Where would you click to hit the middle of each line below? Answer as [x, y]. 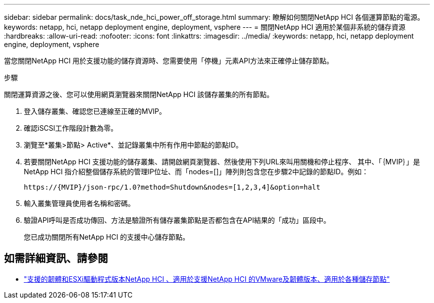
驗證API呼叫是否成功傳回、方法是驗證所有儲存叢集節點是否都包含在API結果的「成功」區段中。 [177, 220]
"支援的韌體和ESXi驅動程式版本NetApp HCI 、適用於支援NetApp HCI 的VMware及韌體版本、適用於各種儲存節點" [207, 279]
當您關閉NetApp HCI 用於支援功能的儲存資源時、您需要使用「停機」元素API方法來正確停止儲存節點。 [169, 61]
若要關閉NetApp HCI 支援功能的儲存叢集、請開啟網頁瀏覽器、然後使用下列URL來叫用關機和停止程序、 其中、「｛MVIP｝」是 [222, 162]
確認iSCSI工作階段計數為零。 [71, 128]
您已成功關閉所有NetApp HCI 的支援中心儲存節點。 [107, 237]
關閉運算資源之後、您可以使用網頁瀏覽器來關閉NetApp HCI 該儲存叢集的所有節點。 [139, 94]
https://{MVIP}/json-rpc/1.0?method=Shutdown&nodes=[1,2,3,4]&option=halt [172, 187]
